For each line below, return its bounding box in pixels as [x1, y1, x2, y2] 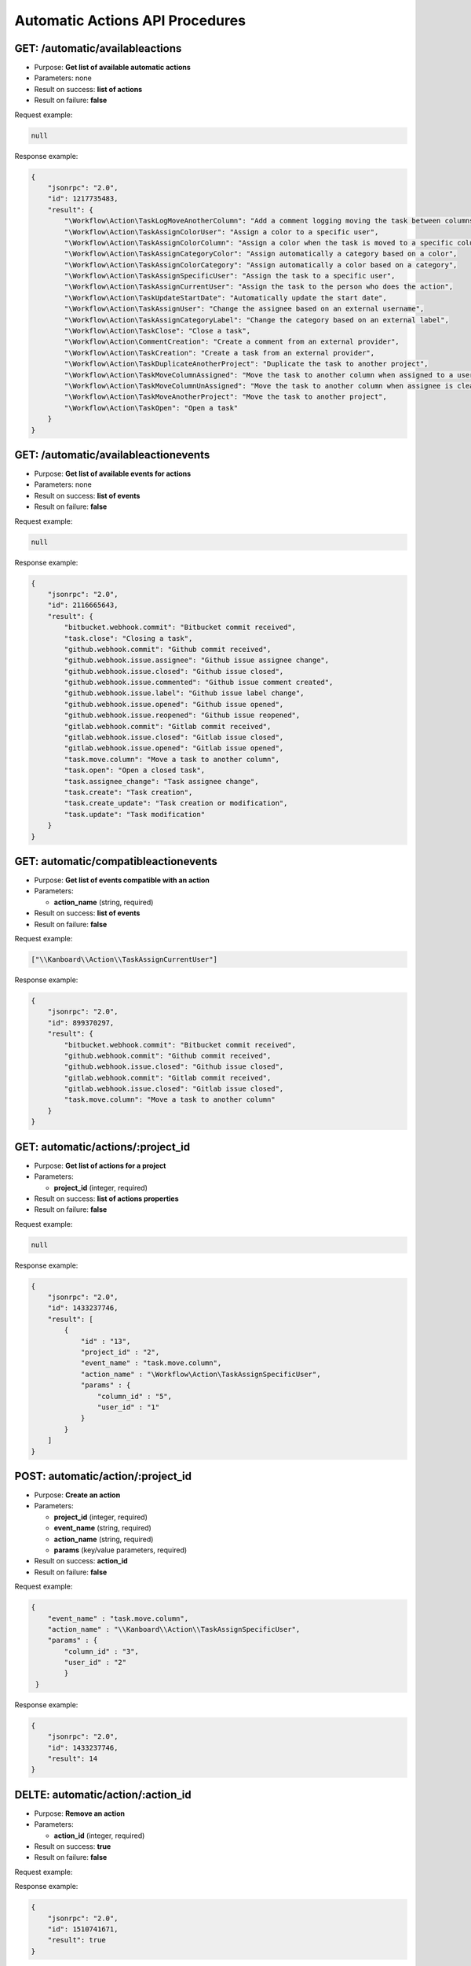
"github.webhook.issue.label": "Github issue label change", [64, 689, 305, 698]
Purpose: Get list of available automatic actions [34, 63, 192, 72]
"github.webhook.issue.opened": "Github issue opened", [64, 700, 284, 709]
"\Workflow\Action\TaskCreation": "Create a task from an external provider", [64, 348, 375, 357]
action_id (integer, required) [53, 1831, 145, 1840]
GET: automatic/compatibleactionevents [14, 854, 217, 868]
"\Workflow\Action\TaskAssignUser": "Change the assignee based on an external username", [64, 304, 425, 314]
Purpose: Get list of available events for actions [34, 469, 192, 479]
